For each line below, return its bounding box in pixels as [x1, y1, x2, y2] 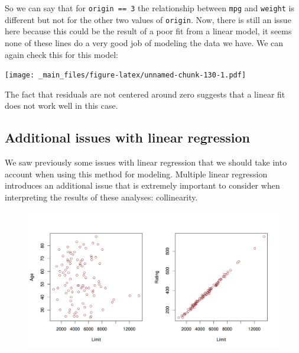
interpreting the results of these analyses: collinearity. [5, 190, 198, 203]
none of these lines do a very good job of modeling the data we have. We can [5, 36, 284, 48]
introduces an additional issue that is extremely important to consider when [5, 179, 280, 192]
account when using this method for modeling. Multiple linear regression [5, 167, 268, 180]
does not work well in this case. [5, 99, 118, 112]
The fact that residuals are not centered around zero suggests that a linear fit [5, 88, 285, 100]
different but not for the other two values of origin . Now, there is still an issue [5, 13, 291, 25]
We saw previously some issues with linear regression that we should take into [5, 156, 287, 169]
